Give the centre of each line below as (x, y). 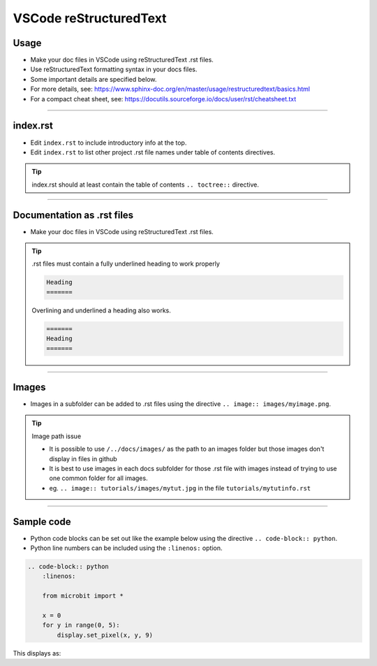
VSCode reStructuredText (90, 18)
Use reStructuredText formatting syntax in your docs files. (114, 69)
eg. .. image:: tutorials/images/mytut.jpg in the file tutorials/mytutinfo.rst (180, 488)
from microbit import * (83, 596)
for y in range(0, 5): (81, 625)
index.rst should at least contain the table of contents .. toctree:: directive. (146, 184)
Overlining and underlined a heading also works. (101, 310)
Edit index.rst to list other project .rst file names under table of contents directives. (153, 152)
